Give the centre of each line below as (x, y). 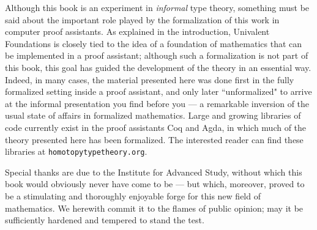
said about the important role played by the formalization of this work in (142, 19)
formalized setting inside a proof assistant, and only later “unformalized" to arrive (158, 91)
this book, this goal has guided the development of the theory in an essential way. (158, 67)
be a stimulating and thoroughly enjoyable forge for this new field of (133, 195)
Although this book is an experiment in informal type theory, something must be (157, 7)
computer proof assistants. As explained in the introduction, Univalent (137, 32)
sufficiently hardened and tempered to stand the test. (105, 220)
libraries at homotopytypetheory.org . (76, 151)
